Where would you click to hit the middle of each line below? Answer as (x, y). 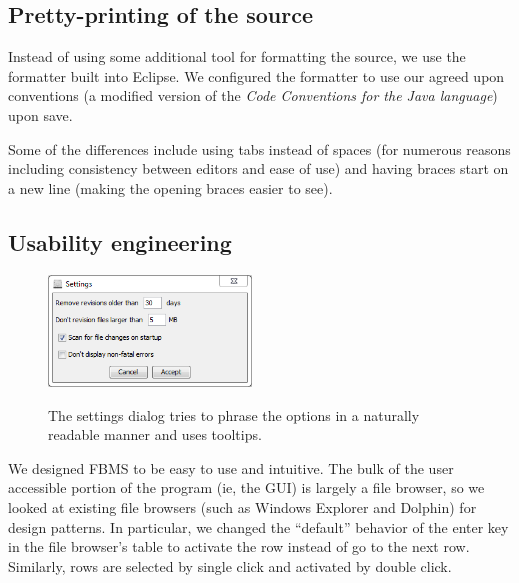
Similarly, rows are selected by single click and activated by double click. (230, 565)
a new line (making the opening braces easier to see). (170, 187)
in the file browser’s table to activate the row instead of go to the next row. (239, 546)
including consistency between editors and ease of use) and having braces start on (258, 168)
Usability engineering (120, 241)
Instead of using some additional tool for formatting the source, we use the (237, 56)
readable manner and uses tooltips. (155, 434)
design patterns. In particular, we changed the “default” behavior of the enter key (258, 526)
